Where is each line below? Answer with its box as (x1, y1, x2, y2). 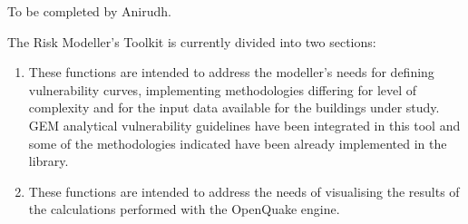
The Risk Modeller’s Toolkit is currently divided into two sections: (7, 32, 376, 51)
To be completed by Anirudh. (7, 2, 171, 20)
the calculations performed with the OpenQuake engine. (28, 200, 340, 219)
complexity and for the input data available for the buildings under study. (28, 98, 440, 117)
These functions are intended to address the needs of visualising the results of (28, 181, 460, 200)
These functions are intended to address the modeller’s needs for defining (28, 63, 434, 82)
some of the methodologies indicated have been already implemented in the (28, 133, 447, 152)
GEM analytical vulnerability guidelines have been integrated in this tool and (28, 115, 461, 134)
